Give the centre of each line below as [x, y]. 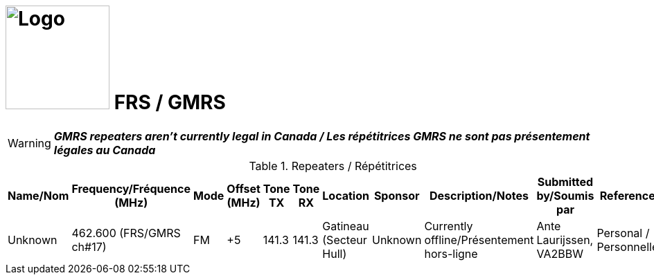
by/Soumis [565, 195]
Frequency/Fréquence [131, 188]
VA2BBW [560, 253]
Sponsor [397, 195]
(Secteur [345, 240]
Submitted [565, 181]
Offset [244, 188]
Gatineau [346, 226]
